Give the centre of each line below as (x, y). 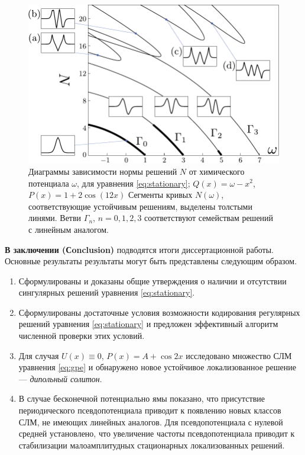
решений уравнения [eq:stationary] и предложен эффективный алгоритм (148, 324)
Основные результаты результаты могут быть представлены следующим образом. (151, 261)
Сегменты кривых (160, 195)
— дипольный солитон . (60, 378)
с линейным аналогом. (69, 229)
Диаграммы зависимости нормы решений (103, 171)
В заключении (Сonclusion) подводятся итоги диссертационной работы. (139, 249)
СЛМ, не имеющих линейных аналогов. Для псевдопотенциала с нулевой (151, 422)
